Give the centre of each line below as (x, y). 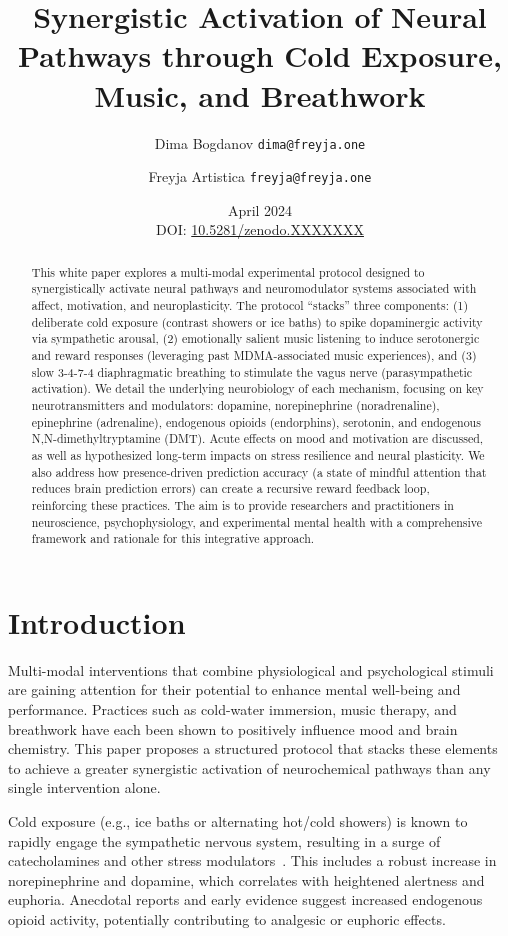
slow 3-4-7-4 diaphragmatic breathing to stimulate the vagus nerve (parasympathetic (252, 371)
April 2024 (260, 209)
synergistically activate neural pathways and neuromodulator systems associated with (254, 288)
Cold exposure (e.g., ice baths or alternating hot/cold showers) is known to (238, 821)
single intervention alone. (84, 787)
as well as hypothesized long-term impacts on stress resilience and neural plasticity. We (258, 455)
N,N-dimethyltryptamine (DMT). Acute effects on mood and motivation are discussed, (257, 438)
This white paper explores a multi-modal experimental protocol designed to (228, 271)
